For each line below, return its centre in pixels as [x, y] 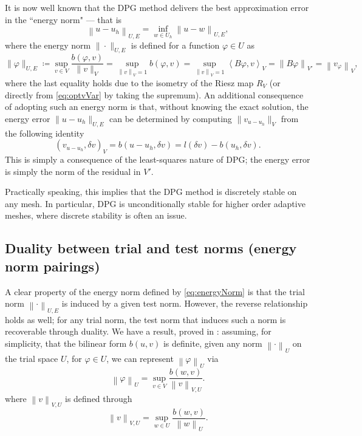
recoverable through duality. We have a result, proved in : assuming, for [138, 331]
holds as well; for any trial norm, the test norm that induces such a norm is [145, 319]
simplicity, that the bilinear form [66, 343]
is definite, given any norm [213, 343]
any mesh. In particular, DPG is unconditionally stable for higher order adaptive [155, 203]
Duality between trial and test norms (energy [151, 248]
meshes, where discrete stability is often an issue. [96, 215]
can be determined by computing [170, 118]
